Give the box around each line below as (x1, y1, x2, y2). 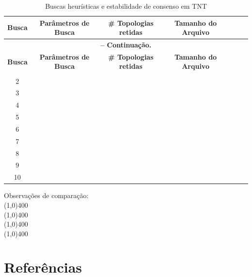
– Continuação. (100, 40, 152, 50)
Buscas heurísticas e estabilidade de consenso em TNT (45, 1, 207, 11)
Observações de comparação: (4, 190, 89, 200)
